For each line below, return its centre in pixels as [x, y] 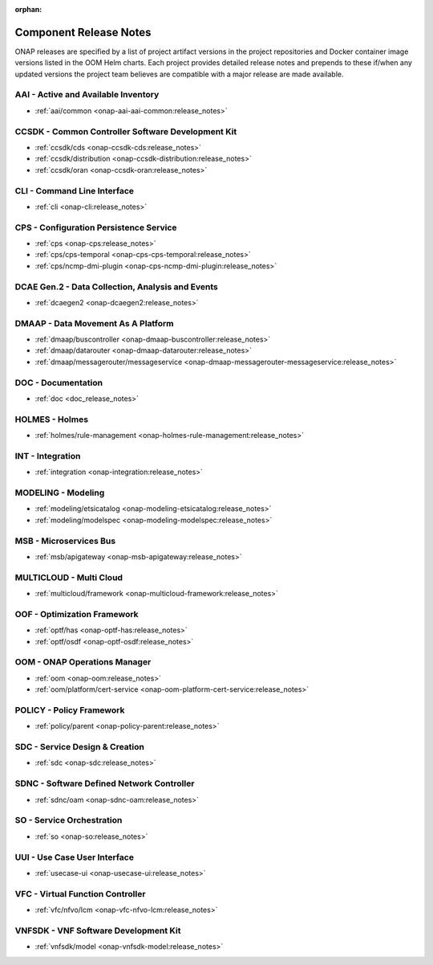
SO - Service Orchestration [69, 820]
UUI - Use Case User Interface [74, 857]
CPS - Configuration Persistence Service [96, 227]
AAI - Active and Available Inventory [87, 95]
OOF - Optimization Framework [77, 614]
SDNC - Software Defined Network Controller [105, 783]
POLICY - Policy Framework [70, 709]
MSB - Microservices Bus [65, 541]
